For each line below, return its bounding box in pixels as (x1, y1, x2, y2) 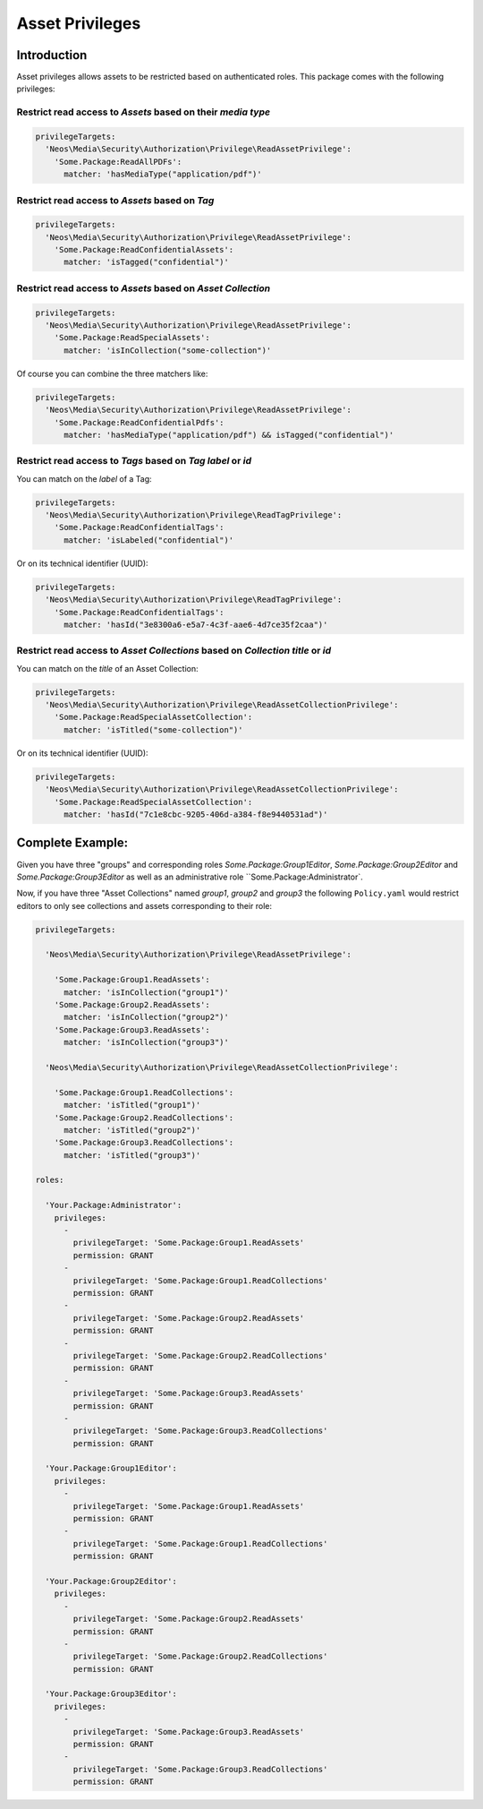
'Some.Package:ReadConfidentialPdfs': (54, 417, 225, 427)
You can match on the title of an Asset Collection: (16, 663, 199, 673)
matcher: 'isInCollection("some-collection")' (64, 345, 272, 356)
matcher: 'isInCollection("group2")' (64, 1012, 230, 1023)
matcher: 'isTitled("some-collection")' (64, 724, 243, 734)
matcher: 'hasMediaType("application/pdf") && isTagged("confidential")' (64, 430, 394, 440)
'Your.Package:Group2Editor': (45, 1576, 178, 1586)
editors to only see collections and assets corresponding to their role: (16, 900, 273, 911)
